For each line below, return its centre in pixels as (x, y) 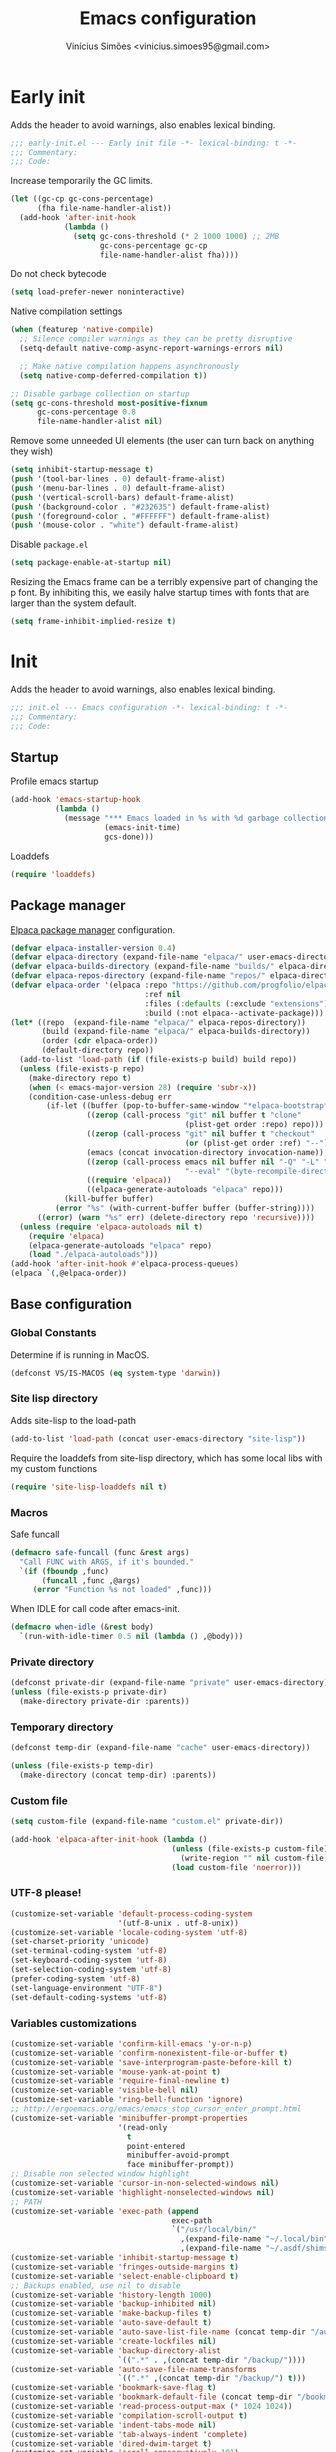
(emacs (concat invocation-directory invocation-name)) (205, 1152)
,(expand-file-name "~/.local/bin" (254, 2239)
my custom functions (54, 1468)
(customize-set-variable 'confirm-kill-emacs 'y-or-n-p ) (131, 2043)
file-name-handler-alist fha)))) (169, 255)
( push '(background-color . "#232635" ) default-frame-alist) (140, 507)
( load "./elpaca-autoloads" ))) (93, 1255)
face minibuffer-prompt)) (180, 2165)
